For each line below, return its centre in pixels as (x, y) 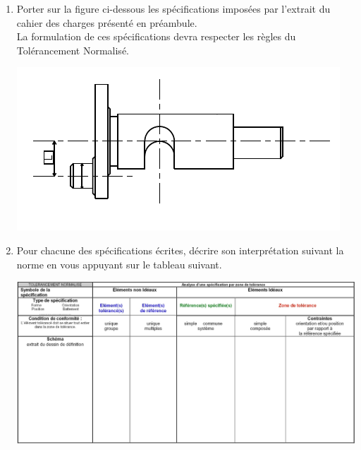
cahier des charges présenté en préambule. (107, 22)
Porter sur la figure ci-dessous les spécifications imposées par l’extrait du (173, 8)
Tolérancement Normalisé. (73, 50)
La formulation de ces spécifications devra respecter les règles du (156, 36)
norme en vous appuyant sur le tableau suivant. (119, 264)
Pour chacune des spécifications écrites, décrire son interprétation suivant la (180, 250)
